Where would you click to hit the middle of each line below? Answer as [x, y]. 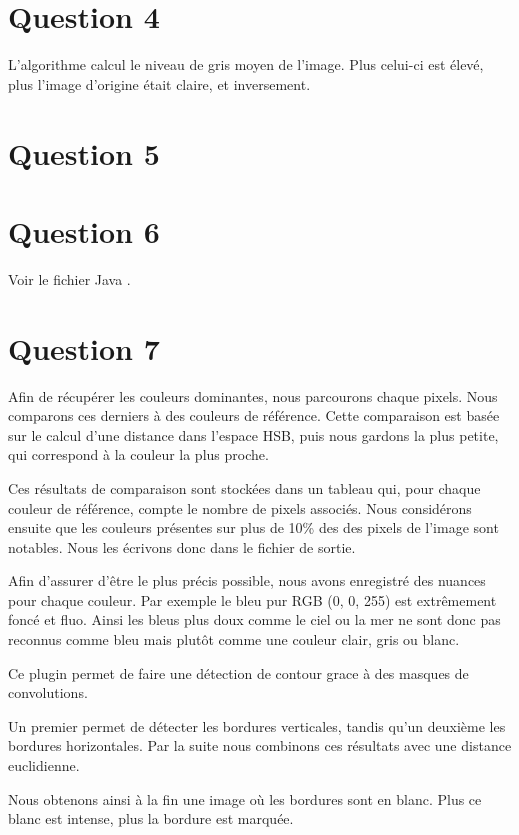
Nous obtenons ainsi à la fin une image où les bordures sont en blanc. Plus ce [245, 798]
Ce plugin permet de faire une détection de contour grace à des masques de [238, 672]
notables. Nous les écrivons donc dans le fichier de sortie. [182, 546]
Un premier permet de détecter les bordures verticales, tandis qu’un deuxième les [257, 725]
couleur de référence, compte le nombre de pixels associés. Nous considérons [240, 507]
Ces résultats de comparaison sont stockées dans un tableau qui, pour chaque [244, 487]
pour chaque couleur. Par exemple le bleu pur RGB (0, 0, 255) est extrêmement [252, 599]
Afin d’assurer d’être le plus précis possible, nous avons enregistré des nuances [247, 580]
